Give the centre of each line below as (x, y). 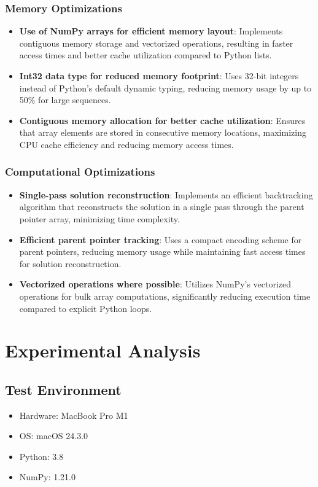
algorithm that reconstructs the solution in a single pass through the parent (162, 207)
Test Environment (63, 389)
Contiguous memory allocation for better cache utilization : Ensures (162, 120)
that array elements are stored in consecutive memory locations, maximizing (163, 132)
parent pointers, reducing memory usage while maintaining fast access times (162, 251)
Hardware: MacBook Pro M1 (74, 415)
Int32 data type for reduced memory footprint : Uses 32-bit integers (159, 76)
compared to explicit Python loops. (86, 308)
